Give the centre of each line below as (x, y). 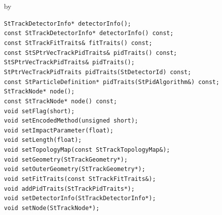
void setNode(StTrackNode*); (52, 208)
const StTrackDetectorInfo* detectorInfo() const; (89, 33)
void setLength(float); (43, 140)
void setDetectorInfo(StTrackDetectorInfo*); (80, 198)
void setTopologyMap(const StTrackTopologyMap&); (87, 150)
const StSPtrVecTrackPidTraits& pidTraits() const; (91, 53)
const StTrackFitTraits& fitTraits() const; (78, 43)
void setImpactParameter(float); (59, 130)
